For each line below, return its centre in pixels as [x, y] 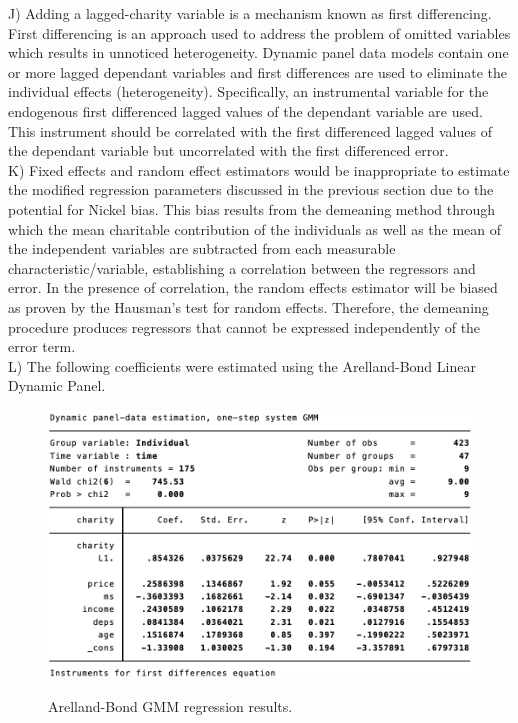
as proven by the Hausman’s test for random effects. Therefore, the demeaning [248, 306]
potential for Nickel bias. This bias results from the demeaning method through [252, 208]
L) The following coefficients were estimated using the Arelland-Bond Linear [242, 365]
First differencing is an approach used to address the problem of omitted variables [259, 32]
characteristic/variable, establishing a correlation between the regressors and [242, 267]
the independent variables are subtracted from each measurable [202, 248]
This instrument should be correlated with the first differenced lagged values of [250, 130]
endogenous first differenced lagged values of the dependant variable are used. [245, 110]
